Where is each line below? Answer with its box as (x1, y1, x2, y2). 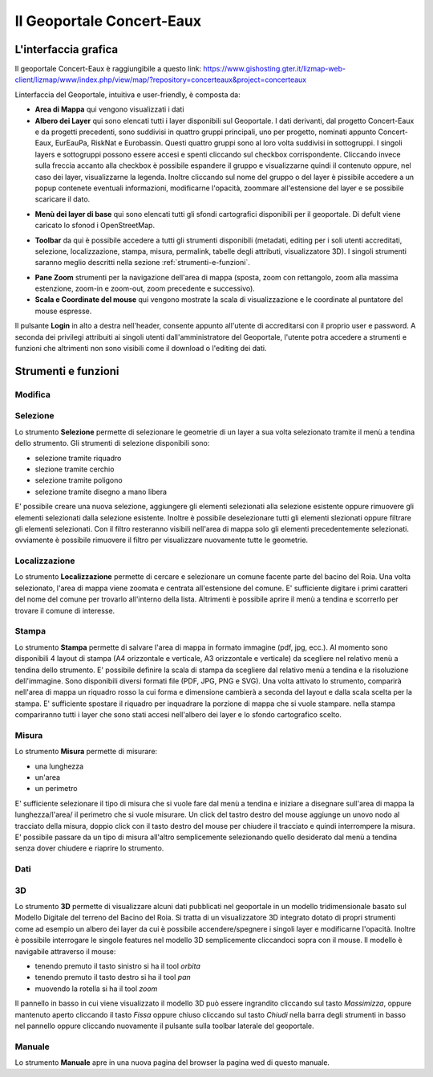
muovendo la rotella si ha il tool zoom (34, 984, 158, 993)
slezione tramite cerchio (34, 464, 115, 474)
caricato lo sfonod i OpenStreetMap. (34, 221, 156, 230)
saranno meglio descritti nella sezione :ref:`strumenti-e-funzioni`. (34, 258, 250, 267)
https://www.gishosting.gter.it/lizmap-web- (203, 64, 346, 74)
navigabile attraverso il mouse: (14, 946, 116, 956)
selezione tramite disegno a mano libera (34, 487, 168, 496)
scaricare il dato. (34, 194, 91, 204)
